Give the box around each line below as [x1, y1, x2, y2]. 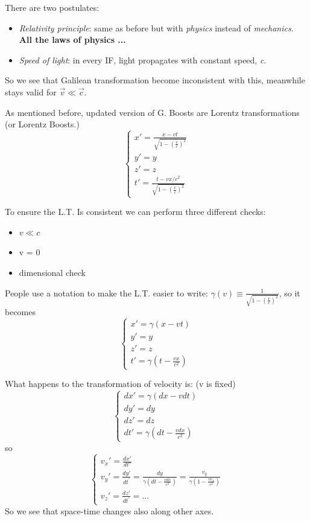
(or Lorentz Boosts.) [5, 118, 80, 130]
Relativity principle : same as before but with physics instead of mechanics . [19, 21, 294, 34]
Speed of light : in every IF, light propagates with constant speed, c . [19, 53, 267, 66]
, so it [279, 286, 300, 299]
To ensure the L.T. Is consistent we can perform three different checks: [5, 205, 266, 218]
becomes [5, 305, 36, 318]
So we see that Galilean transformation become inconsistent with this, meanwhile [5, 74, 305, 86]
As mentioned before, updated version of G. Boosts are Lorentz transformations [5, 106, 300, 118]
